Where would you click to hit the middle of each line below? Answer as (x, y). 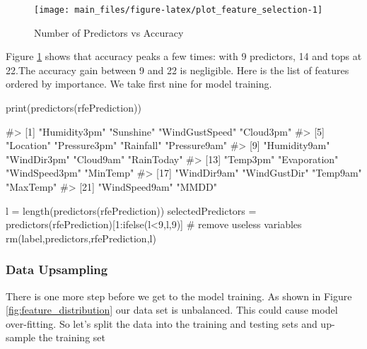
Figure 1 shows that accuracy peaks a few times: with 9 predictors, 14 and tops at (184, 56)
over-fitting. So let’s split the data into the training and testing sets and (162, 323)
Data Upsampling (57, 270)
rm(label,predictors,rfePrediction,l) (81, 238)
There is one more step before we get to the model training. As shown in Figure (179, 296)
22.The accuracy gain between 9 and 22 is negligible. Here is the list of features (177, 70)
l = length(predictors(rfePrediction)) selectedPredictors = (131, 210)
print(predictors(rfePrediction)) (74, 108)
